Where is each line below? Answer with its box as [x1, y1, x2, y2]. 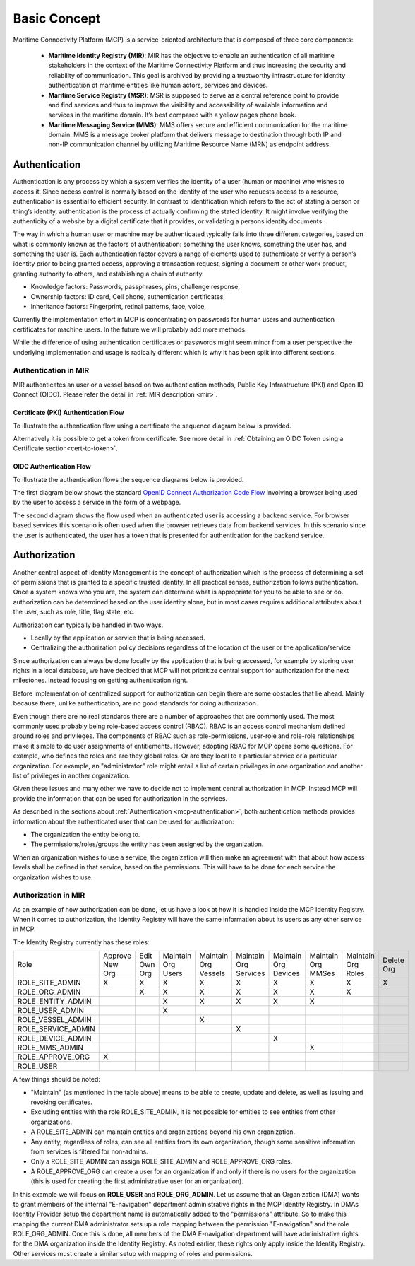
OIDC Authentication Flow [13, 462, 91, 471]
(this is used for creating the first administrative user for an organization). [30, 1177, 243, 1185]
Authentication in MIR [13, 365, 90, 375]
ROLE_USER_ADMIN [17, 1006, 85, 1016]
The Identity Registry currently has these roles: [13, 937, 150, 946]
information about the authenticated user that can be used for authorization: [13, 817, 234, 826]
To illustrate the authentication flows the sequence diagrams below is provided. [13, 475, 244, 483]
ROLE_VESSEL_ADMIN [17, 1015, 92, 1025]
